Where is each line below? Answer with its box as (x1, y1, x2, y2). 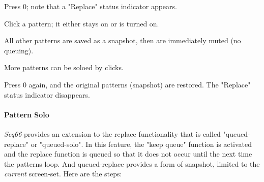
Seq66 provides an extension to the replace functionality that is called (4, 128, 221, 139)
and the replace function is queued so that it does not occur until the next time (4, 148, 252, 159)
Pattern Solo (4, 109, 49, 119)
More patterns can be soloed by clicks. (4, 62, 124, 73)
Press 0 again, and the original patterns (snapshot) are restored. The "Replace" (4, 79, 251, 89)
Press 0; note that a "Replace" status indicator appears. (4, 1, 177, 11)
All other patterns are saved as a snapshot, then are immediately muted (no (4, 35, 241, 46)
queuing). (4, 45, 34, 55)
